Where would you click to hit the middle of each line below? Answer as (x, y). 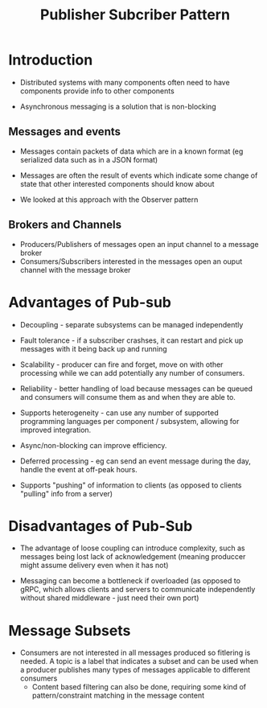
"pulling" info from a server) (66, 493)
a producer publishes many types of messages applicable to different (135, 670)
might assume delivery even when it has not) (94, 566)
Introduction (51, 60)
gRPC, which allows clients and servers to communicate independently (138, 590)
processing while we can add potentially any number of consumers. (132, 373)
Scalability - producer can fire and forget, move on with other (121, 364)
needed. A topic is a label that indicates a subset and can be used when (139, 661)
